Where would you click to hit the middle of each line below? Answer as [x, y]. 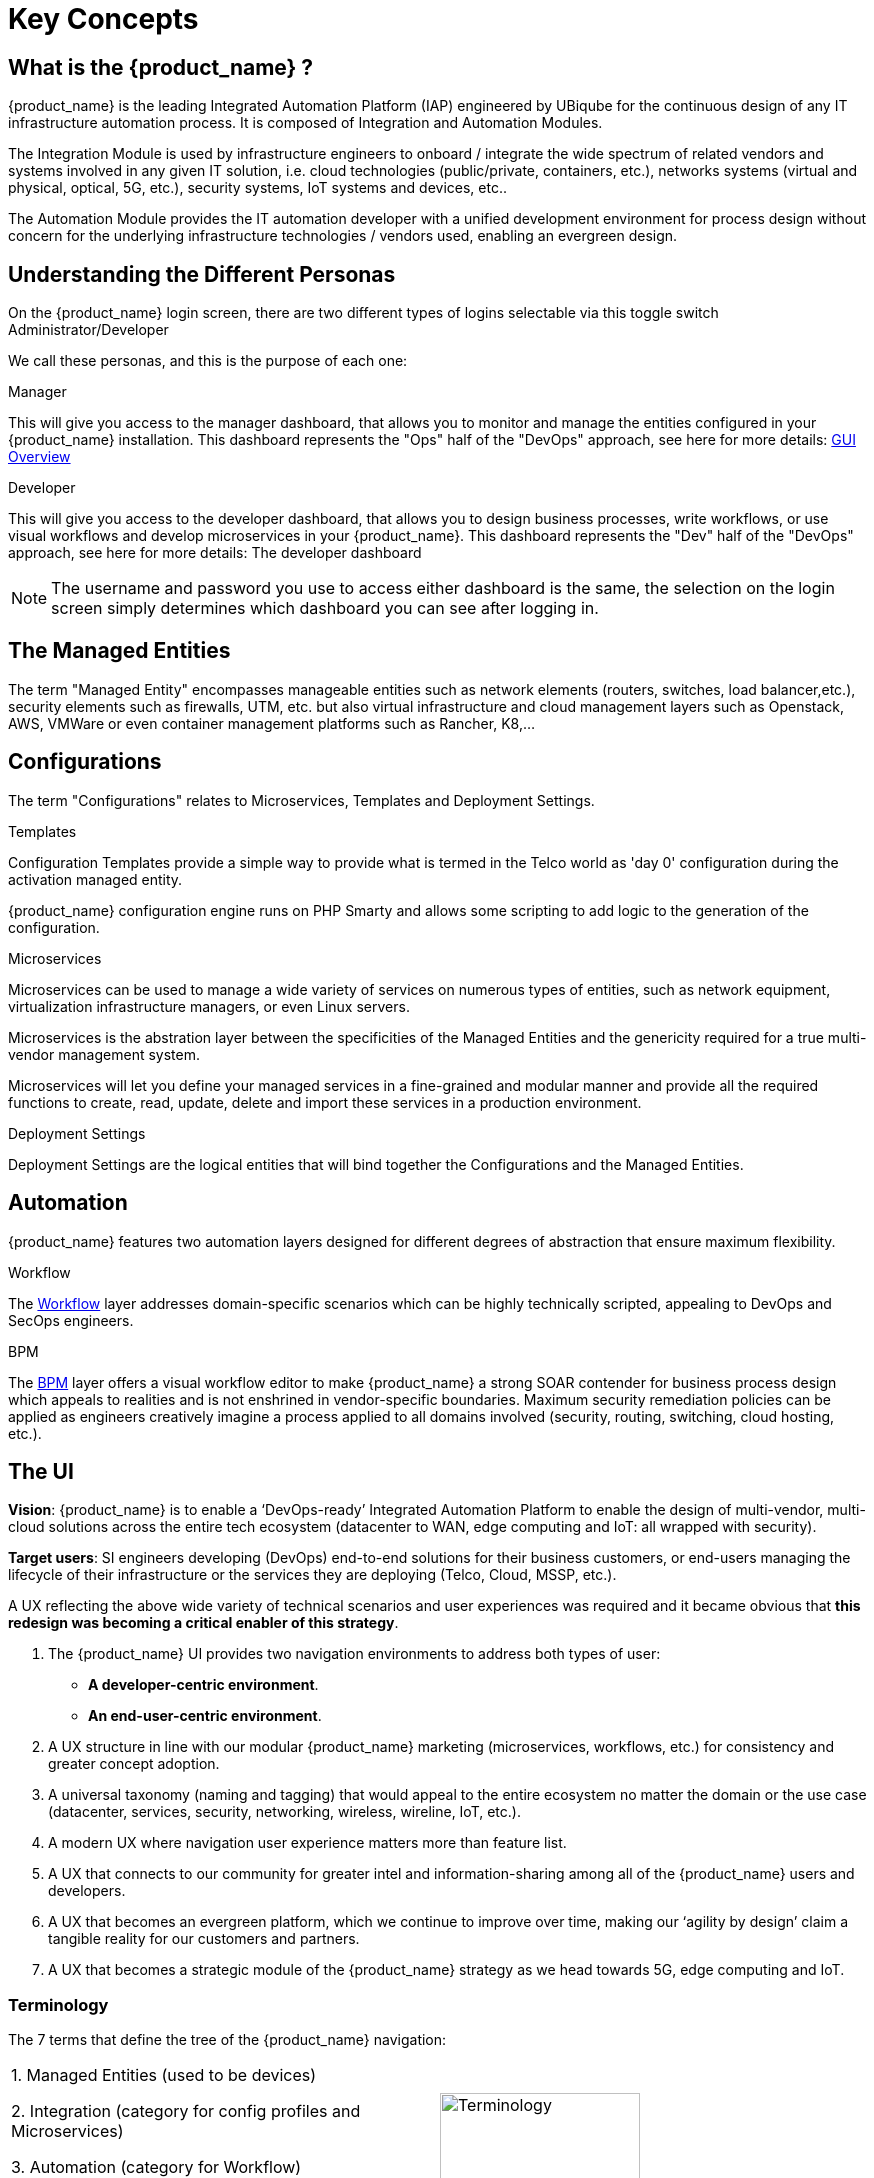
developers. [87, 1891]
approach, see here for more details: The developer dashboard [215, 553]
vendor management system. [104, 1054]
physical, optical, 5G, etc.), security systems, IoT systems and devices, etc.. [257, 188]
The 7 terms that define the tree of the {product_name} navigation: [227, 2040]
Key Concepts [103, 19]
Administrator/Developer [88, 330]
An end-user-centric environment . [205, 1716]
